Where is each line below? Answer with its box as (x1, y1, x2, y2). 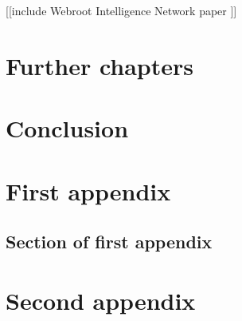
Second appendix (6, 283, 196, 316)
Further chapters (6, 49, 194, 81)
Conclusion (6, 112, 129, 145)
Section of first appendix (6, 229, 213, 254)
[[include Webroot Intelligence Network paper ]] (6, 2, 237, 18)
